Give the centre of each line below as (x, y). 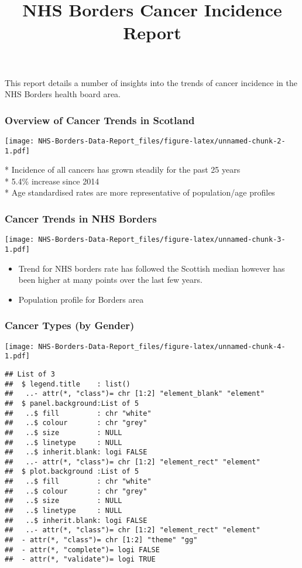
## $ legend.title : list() (68, 384)
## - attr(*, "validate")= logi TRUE (80, 560)
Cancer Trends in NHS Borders (81, 218)
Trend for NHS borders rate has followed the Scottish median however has (152, 268)
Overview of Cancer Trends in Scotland (100, 120)
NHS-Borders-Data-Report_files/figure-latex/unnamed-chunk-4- (162, 346)
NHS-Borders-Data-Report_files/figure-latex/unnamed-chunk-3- (162, 240)
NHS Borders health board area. (63, 94)
